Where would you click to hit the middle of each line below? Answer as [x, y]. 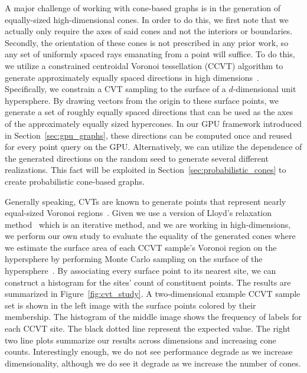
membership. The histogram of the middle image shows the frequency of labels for [153, 317]
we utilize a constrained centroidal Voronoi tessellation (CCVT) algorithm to [144, 65]
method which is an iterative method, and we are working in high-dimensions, [148, 224]
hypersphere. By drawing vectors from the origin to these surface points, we [142, 100]
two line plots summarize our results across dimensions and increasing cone [141, 340]
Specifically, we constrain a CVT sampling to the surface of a [115, 89]
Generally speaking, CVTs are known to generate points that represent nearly [146, 201]
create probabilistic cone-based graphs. [75, 181]
